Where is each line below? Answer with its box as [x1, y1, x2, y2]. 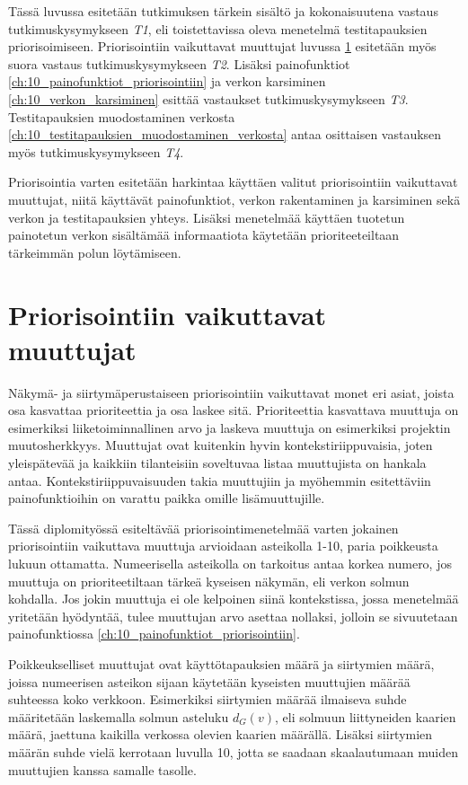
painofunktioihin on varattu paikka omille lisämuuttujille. [8, 489, 325, 507]
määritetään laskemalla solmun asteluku [8, 707, 229, 726]
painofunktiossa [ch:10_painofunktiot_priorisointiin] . [8, 624, 300, 643]
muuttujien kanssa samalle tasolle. [8, 760, 197, 779]
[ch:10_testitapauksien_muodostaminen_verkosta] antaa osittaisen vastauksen [8, 125, 442, 144]
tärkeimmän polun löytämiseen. [8, 243, 181, 261]
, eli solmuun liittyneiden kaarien [274, 707, 456, 726]
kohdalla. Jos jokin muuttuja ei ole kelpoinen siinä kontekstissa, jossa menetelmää [8, 589, 459, 608]
